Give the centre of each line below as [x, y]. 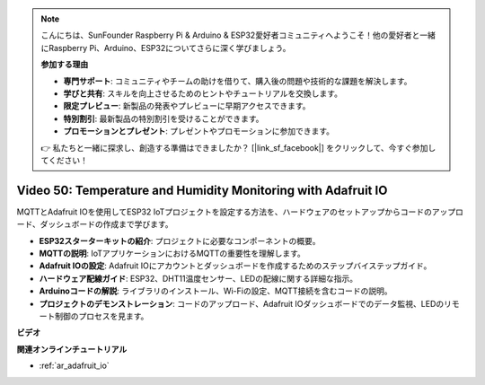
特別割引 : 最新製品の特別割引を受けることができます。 [163, 118]
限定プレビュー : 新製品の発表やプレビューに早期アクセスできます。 [187, 106]
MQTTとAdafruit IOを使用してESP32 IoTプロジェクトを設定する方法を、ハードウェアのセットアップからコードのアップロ [240, 212]
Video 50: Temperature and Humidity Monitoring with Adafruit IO [202, 190]
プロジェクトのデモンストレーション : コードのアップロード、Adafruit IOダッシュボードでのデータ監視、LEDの [242, 303]
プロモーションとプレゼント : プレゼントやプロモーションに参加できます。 [199, 131]
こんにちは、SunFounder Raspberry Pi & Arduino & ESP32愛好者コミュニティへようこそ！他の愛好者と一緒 [238, 35]
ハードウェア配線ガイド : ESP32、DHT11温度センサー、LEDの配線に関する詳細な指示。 [198, 278]
